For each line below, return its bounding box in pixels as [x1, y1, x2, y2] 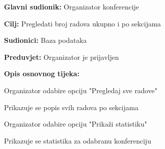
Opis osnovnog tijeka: [4, 68, 79, 79]
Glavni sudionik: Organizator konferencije [4, 1, 139, 11]
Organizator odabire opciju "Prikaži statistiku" [4, 119, 147, 129]
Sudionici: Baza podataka [4, 35, 87, 45]
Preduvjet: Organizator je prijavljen [4, 51, 119, 62]
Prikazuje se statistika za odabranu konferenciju [4, 135, 151, 146]
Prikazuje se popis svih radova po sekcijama [4, 102, 138, 112]
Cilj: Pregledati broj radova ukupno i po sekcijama [4, 18, 161, 28]
